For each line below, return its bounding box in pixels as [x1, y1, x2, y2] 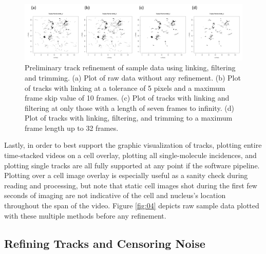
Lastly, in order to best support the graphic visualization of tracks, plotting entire [4, 140, 262, 150]
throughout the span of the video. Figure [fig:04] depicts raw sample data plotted [4, 200, 259, 211]
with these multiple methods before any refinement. [4, 210, 166, 221]
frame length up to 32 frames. [25, 122, 119, 133]
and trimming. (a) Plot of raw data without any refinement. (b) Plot [25, 72, 241, 83]
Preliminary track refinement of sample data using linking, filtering [25, 62, 236, 73]
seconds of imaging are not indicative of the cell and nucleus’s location [4, 190, 226, 201]
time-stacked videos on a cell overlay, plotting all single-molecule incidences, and [4, 150, 257, 161]
